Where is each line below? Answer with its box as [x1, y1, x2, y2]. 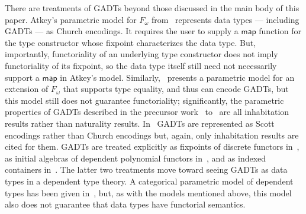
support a [5, 71, 40, 83]
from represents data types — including [151, 13, 299, 25]
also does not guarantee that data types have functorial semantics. [5, 198, 246, 210]
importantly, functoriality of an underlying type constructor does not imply [5, 48, 278, 60]
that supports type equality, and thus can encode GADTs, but [63, 83, 289, 95]
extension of [5, 83, 49, 95]
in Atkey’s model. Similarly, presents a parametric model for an [60, 71, 295, 83]
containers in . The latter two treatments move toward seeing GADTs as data [5, 163, 288, 176]
